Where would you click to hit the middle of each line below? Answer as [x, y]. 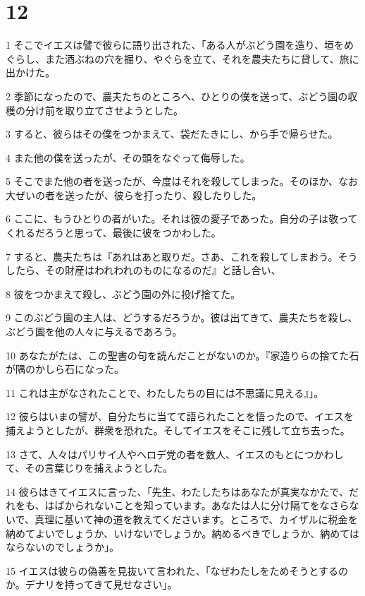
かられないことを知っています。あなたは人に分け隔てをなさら [207, 505]
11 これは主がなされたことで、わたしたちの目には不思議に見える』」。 [165, 392]
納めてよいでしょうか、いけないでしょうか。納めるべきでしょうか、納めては [183, 533]
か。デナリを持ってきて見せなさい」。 [92, 584]
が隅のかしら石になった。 [65, 369]
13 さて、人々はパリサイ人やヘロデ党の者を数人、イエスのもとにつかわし [175, 454]
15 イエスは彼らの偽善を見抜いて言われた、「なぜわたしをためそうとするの [177, 570]
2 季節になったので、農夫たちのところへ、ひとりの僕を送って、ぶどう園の [177, 96]
